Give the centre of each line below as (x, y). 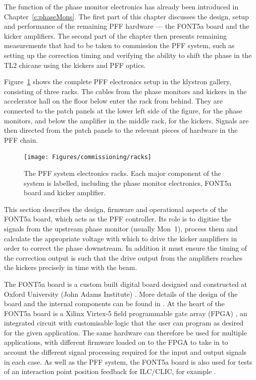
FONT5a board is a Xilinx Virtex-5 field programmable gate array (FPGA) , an (126, 313)
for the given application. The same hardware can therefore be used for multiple (126, 332)
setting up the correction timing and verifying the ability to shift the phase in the (128, 55)
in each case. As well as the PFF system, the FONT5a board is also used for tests (128, 361)
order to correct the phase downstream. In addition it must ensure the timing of (126, 248)
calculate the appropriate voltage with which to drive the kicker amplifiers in (121, 238)
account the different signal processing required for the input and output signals (125, 352)
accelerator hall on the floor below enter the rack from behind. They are (113, 101)
